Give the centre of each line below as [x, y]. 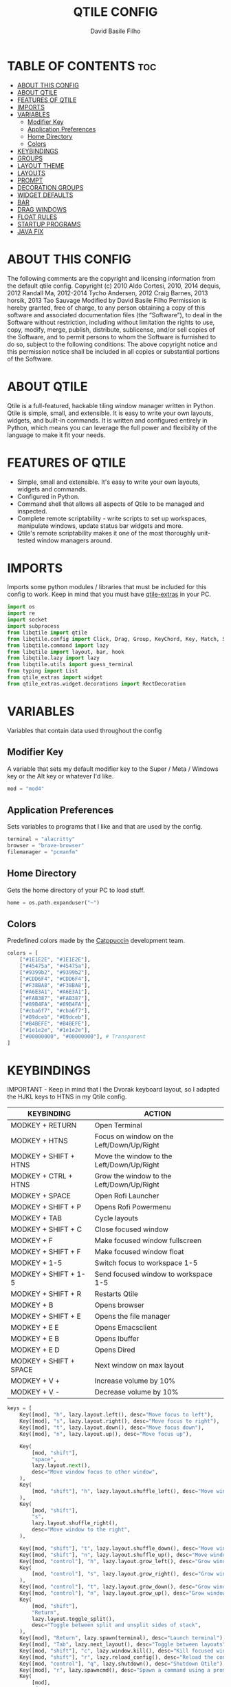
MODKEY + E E [35, 1328]
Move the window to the [133, 1156]
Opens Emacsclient [126, 1328]
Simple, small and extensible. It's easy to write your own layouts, [109, 482]
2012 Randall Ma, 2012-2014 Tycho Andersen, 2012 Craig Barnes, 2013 [108, 293]
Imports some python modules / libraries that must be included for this [107, 587]
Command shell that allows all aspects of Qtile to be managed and [111, 504]
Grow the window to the [133, 1176]
